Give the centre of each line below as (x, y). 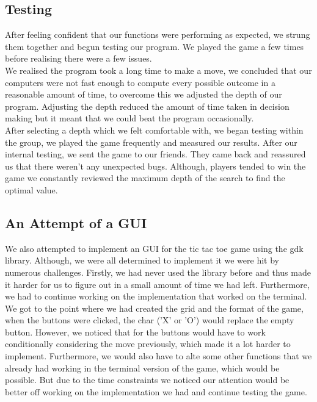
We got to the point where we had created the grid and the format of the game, (154, 308)
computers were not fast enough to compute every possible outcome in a (140, 82)
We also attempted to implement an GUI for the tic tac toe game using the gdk (154, 248)
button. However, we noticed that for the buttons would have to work (135, 332)
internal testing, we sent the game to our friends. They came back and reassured (155, 154)
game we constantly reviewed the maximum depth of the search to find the (145, 178)
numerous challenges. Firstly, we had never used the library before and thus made (158, 272)
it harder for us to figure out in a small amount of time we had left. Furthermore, (157, 284)
